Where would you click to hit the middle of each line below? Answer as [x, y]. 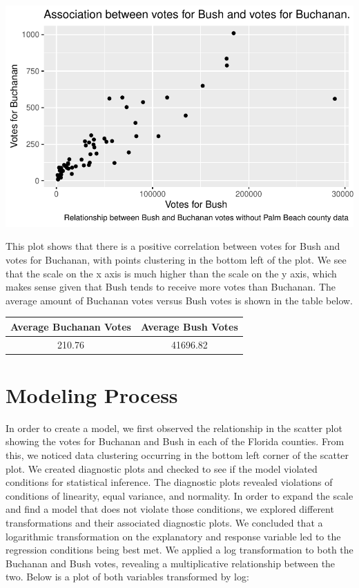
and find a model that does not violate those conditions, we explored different [170, 509]
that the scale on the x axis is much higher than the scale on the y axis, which [171, 273]
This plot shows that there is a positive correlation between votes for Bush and [173, 246]
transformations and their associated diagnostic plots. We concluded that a [164, 522]
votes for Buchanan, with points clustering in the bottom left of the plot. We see [176, 259]
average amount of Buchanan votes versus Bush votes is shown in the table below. [179, 300]
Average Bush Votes [189, 326]
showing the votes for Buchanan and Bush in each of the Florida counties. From [175, 441]
